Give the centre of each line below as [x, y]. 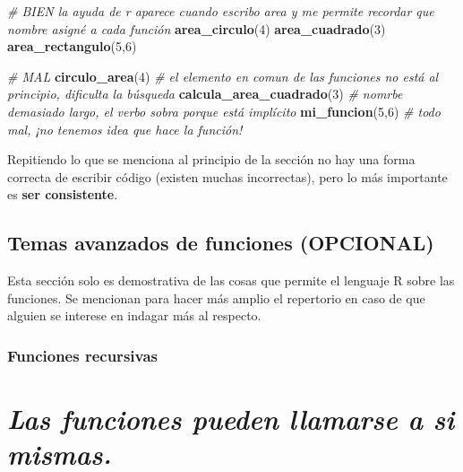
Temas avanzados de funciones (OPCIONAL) [221, 243]
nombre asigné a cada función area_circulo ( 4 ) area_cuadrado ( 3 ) [197, 28]
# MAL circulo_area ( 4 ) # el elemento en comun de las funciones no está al [223, 76]
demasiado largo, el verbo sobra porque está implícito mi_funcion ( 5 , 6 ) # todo [224, 111]
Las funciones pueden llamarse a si [231, 418]
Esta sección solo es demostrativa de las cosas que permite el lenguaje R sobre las [231, 280]
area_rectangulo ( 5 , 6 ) [72, 46]
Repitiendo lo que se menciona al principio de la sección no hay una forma [211, 159]
